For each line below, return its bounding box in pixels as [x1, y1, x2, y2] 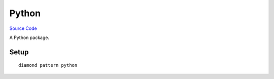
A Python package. [9, 34, 49, 41]
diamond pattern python [18, 62, 78, 68]
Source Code [9, 25, 38, 31]
